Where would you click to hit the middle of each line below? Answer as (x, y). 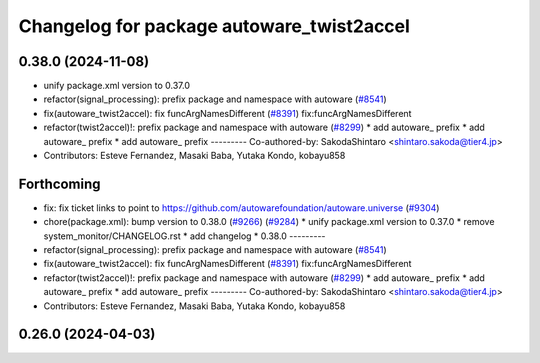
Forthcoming (59, 183)
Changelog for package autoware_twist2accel (214, 26)
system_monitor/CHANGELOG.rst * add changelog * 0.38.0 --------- (184, 236)
